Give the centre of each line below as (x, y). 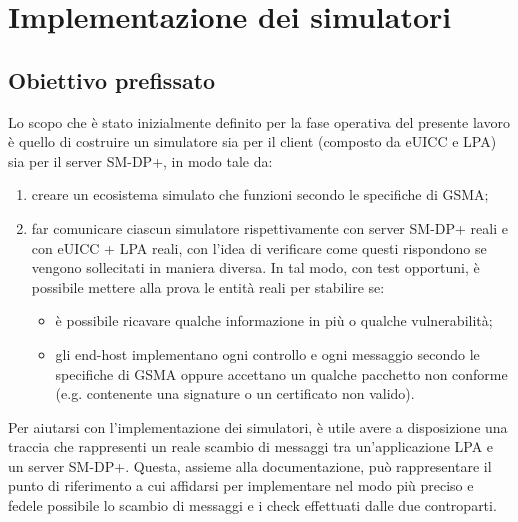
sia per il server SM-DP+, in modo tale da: (140, 160)
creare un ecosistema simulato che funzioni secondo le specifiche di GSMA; (260, 194)
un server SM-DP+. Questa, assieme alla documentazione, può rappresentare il (250, 465)
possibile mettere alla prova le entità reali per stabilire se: (208, 286)
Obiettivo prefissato (112, 79)
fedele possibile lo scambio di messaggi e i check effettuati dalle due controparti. (252, 505)
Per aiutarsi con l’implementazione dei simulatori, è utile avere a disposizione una (258, 426)
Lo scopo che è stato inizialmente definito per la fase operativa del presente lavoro (259, 121)
